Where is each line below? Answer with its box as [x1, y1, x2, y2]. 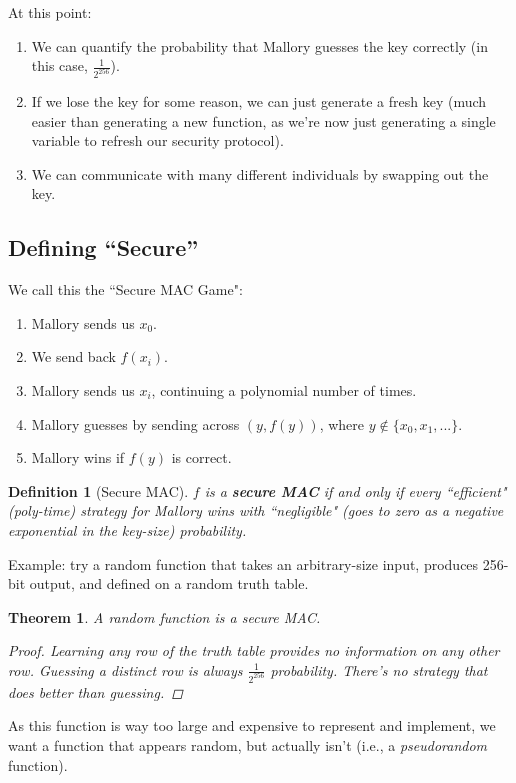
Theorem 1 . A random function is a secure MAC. [8, 606, 321, 627]
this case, [31, 55, 88, 76]
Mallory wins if [31, 447, 125, 468]
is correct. [171, 447, 232, 468]
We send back [31, 346, 116, 367]
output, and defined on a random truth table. [29, 573, 309, 594]
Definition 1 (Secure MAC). [8, 480, 189, 501]
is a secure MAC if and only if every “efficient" [204, 480, 507, 501]
